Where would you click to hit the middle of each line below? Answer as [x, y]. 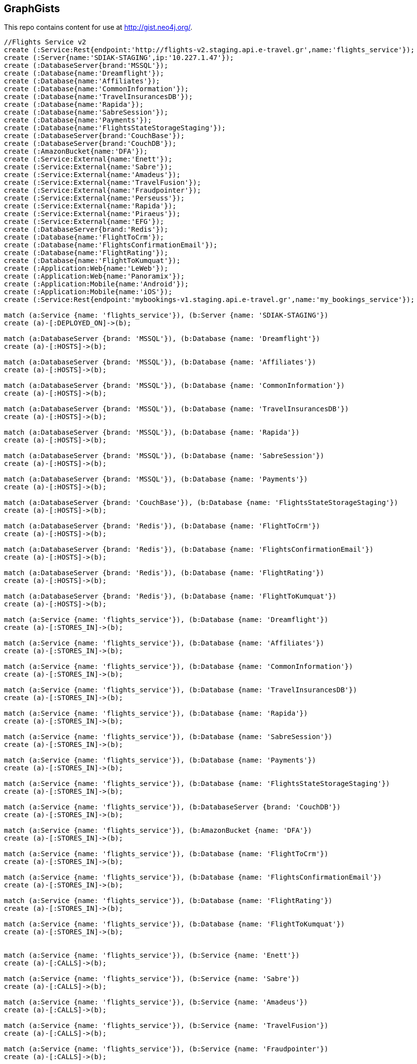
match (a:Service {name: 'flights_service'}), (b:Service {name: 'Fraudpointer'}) [166, 1049]
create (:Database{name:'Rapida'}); [74, 105]
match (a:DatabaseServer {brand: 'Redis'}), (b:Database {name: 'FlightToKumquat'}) [170, 596]
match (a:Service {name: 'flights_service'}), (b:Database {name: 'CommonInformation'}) [179, 667]
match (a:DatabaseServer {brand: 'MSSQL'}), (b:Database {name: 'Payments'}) [156, 479]
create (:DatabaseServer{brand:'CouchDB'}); [90, 144]
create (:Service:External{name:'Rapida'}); [90, 206]
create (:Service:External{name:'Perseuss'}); [94, 198]
